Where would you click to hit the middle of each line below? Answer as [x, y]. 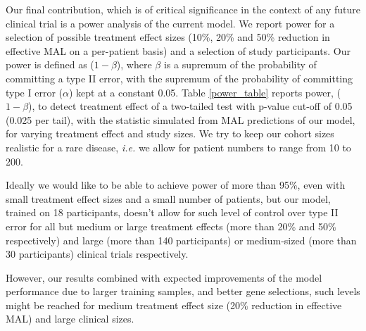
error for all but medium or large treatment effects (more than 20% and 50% [171, 226]
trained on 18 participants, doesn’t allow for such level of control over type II [172, 212]
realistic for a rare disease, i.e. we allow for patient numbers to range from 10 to [178, 147]
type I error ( [34, 92]
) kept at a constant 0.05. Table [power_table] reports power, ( [205, 92]
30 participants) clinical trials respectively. [97, 254]
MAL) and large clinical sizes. [70, 319]
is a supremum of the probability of [240, 64]
